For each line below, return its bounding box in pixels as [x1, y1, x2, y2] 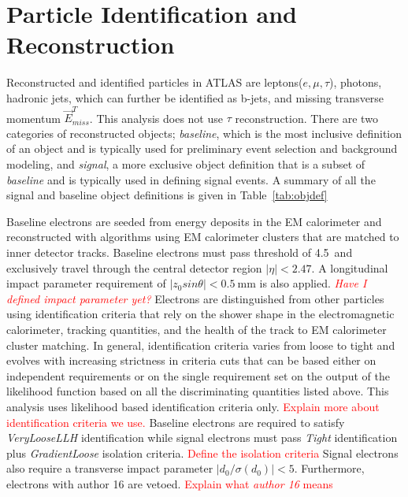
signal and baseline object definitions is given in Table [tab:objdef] [6, 187, 328, 203]
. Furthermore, [294, 460, 365, 477]
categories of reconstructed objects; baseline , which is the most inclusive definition [6, 124, 402, 141]
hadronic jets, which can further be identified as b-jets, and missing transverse [6, 89, 384, 106]
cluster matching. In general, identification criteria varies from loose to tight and [6, 336, 395, 353]
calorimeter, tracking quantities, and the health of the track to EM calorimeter [6, 321, 387, 337]
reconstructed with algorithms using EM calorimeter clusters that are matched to [6, 228, 399, 245]
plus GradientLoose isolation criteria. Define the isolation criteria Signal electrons [6, 444, 399, 461]
